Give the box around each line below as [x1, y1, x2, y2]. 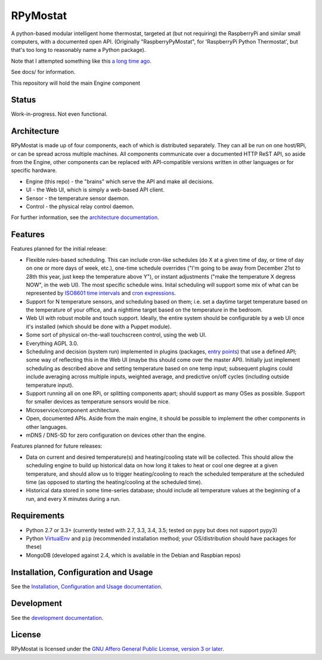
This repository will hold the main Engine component [11, 79, 140, 87]
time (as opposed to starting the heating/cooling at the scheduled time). [26, 478, 203, 486]
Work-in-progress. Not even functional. [11, 110, 108, 118]
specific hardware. [11, 167, 57, 174]
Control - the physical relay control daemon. [26, 203, 134, 210]
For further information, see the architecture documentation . [11, 214, 159, 221]
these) [26, 543, 42, 550]
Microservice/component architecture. [26, 406, 121, 414]
